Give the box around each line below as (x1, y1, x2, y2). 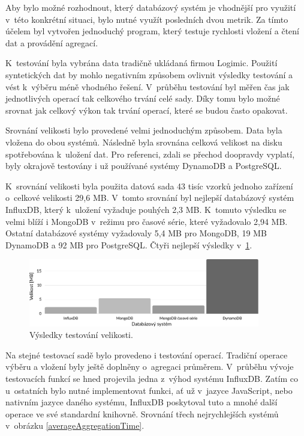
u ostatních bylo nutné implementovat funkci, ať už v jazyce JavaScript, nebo (5, 384, 293, 396)
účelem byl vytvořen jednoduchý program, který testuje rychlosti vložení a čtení (5, 25, 299, 37)
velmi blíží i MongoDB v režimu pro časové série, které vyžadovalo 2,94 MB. (5, 215, 288, 227)
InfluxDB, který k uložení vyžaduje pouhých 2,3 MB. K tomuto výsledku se (5, 203, 287, 215)
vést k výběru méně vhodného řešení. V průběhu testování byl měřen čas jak (5, 80, 290, 93)
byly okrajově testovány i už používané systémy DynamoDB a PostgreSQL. (5, 159, 282, 172)
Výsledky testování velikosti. (29, 328, 133, 341)
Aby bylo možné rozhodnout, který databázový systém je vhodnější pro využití (5, 1, 296, 13)
